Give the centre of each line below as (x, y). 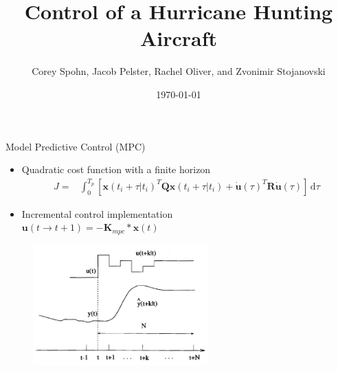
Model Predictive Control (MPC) (76, 146)
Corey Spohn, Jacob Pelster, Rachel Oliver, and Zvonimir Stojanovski (179, 71)
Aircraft (179, 38)
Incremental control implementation (97, 213)
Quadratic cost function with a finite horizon (116, 169)
